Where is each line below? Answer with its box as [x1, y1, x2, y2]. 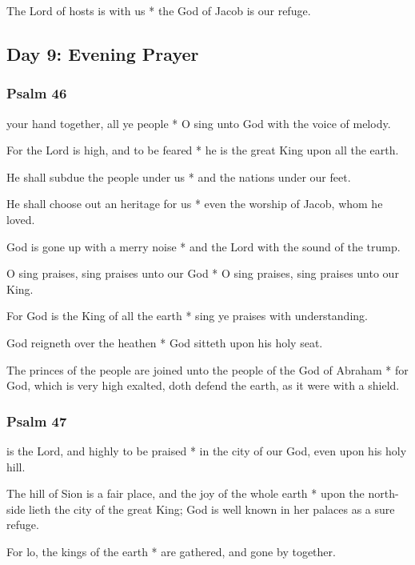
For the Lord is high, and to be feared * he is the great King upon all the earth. [6, 142, 399, 158]
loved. [6, 210, 35, 227]
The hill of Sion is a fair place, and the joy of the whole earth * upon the [6, 485, 365, 502]
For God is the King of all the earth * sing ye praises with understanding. [6, 307, 368, 324]
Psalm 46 [6, 83, 67, 103]
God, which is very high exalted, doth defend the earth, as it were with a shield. [6, 377, 400, 394]
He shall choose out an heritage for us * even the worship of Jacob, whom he [6, 195, 383, 212]
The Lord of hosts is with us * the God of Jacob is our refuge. [6, 2, 311, 18]
